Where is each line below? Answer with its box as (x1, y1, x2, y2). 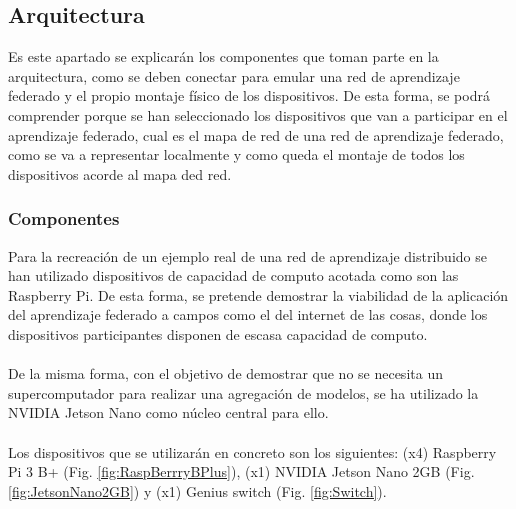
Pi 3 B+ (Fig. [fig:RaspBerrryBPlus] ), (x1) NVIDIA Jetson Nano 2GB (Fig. (8, 461, 475, 482)
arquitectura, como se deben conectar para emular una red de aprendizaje (8, 65, 460, 86)
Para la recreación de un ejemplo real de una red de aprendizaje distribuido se (8, 245, 487, 266)
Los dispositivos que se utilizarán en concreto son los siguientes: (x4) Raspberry (8, 441, 497, 462)
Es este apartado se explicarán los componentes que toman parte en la (8, 46, 439, 67)
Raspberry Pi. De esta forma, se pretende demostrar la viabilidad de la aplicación (8, 284, 509, 305)
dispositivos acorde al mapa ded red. (8, 163, 232, 184)
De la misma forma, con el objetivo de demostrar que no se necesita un (8, 363, 443, 384)
